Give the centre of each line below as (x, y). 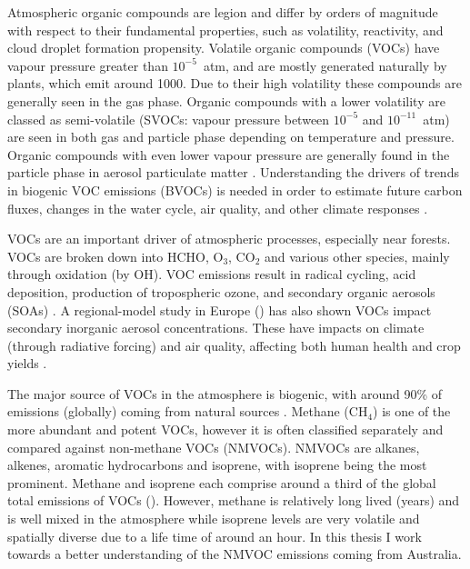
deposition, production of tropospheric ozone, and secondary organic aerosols (221, 291)
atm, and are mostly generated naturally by (325, 65)
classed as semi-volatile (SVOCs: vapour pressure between (169, 119)
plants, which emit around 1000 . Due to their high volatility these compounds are (235, 83)
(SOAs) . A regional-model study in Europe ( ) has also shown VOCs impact (220, 309)
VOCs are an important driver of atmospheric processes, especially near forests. (229, 239)
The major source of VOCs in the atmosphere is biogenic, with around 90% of (225, 393)
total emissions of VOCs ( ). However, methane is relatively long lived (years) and (234, 500)
